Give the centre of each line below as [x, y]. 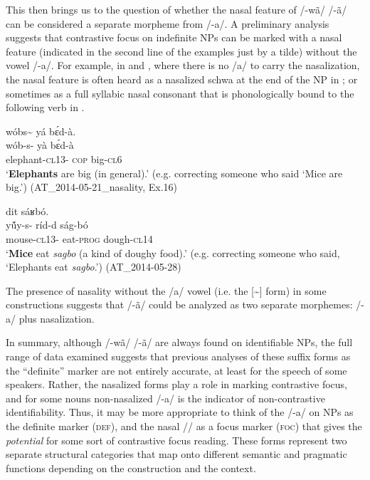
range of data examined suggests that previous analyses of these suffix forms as [178, 356]
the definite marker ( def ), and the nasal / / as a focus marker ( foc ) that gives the [184, 426]
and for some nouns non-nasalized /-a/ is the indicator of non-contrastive [165, 398]
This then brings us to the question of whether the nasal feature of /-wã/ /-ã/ [176, 9]
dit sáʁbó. [27, 210]
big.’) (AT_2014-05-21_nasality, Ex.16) [92, 187]
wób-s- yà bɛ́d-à [40, 145]
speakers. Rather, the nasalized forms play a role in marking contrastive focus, [176, 384]
